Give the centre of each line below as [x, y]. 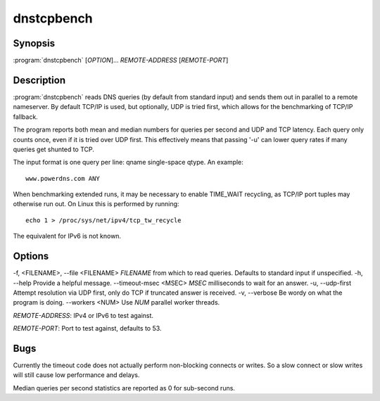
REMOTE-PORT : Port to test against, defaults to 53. [87, 329]
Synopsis [34, 43]
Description [39, 80]
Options [31, 256]
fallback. [25, 117]
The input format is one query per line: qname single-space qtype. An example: [128, 163]
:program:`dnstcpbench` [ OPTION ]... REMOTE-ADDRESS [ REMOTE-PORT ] [121, 61]
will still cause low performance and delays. [76, 375]
